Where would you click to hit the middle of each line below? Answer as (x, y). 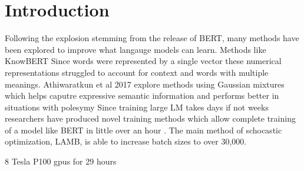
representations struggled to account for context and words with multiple (137, 72)
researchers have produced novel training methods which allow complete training (150, 118)
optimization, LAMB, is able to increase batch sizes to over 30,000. (126, 141)
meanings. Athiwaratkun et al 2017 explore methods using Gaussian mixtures (145, 84)
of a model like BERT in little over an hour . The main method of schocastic (143, 130)
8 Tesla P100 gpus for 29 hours (61, 161)
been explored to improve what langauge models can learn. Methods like (136, 49)
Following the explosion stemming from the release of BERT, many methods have (152, 38)
